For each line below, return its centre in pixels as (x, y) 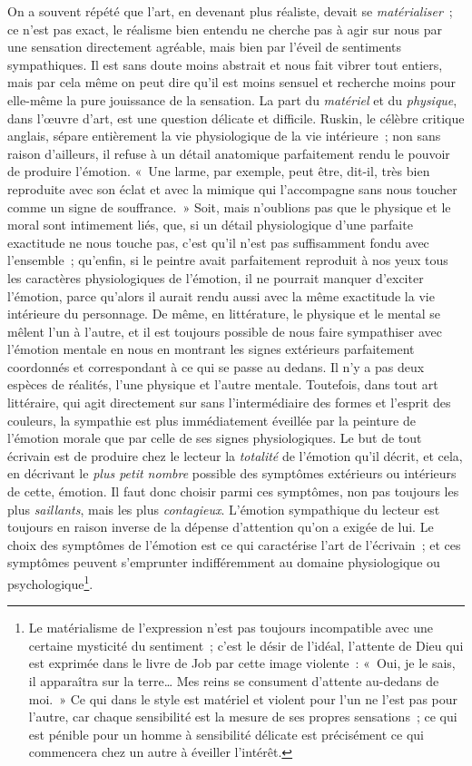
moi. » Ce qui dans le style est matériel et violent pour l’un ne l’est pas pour (243, 698)
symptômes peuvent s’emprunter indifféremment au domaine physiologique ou (224, 562)
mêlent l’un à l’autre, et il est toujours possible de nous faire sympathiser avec (225, 331)
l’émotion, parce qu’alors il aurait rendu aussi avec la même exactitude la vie (221, 295)
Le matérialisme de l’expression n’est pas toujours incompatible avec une (231, 628)
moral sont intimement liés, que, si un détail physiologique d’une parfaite (210, 225)
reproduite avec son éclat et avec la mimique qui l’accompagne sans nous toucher (232, 188)
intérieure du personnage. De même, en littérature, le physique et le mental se (224, 314)
